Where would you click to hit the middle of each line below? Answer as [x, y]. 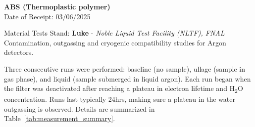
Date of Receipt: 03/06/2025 [47, 16]
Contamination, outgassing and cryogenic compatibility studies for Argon [115, 42]
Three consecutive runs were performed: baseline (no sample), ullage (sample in [125, 68]
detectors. [19, 52]
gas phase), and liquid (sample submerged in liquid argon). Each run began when [127, 78]
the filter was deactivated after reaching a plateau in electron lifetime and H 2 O [124, 89]
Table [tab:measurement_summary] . [60, 118]
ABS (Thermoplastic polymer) [57, 6]
